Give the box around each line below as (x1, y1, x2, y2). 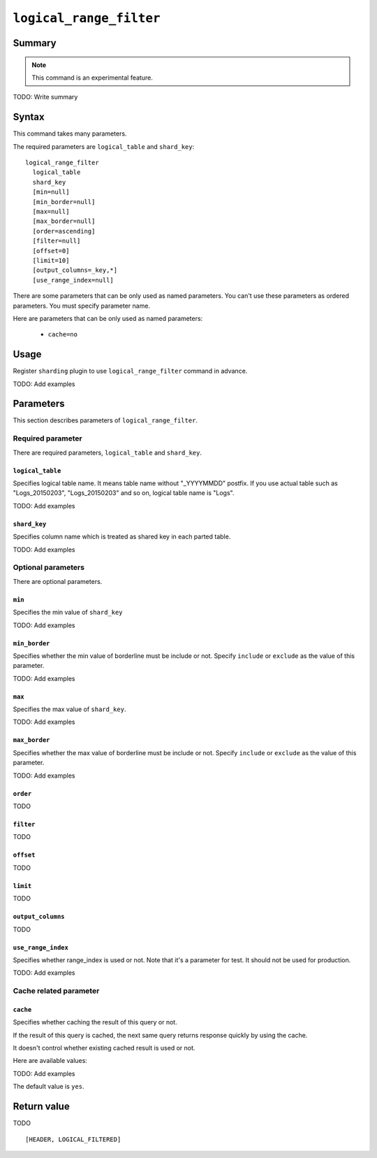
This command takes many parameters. (13, 129, 127, 138)
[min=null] (32, 188, 70, 196)
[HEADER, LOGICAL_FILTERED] (25, 1135, 121, 1143)
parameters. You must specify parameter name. (13, 301, 150, 310)
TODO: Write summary (13, 93, 78, 101)
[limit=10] (32, 256, 70, 264)
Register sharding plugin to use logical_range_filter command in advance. (13, 367, 248, 376)
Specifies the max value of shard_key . (13, 705, 126, 713)
